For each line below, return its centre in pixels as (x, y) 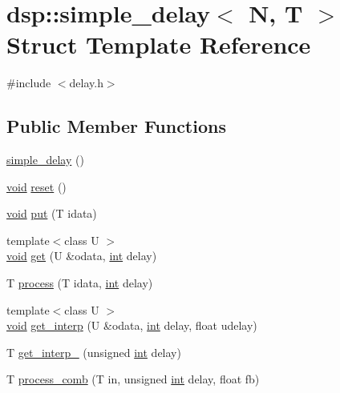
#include (29, 83)
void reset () (36, 186)
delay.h (86, 83)
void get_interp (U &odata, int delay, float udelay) (132, 325)
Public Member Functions (116, 126)
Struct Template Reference (159, 44)
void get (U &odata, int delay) (82, 256)
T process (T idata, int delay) (80, 283)
